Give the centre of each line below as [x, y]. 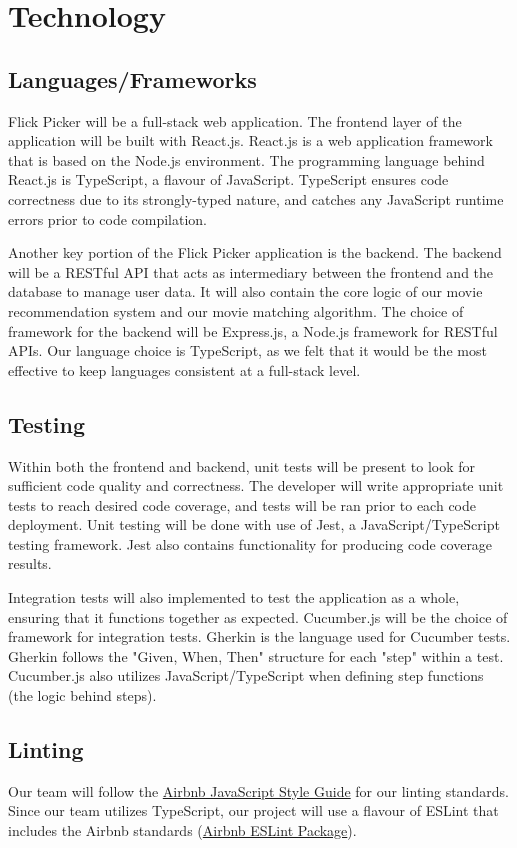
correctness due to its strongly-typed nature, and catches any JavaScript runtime [256, 198]
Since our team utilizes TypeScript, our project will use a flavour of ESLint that [253, 810]
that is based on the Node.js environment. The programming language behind [246, 159]
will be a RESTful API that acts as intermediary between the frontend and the [251, 271]
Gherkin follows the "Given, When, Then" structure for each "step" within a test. [256, 655]
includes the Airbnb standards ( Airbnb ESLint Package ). [182, 830]
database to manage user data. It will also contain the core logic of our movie [245, 291]
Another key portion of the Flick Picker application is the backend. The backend [255, 252]
